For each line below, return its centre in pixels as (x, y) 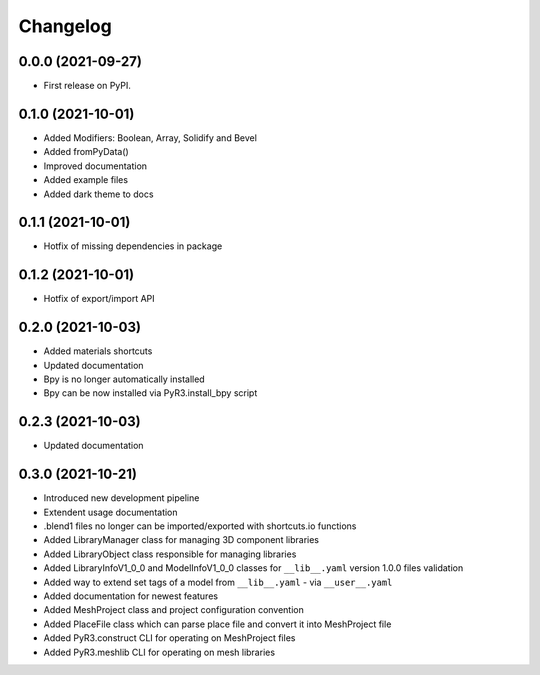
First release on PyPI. (87, 86)
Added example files (86, 180)
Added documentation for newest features (131, 596)
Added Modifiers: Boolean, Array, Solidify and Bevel (150, 137)
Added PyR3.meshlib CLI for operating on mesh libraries (159, 652)
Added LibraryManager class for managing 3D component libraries (181, 540)
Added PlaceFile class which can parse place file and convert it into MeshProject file (217, 624)
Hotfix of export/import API (99, 299)
